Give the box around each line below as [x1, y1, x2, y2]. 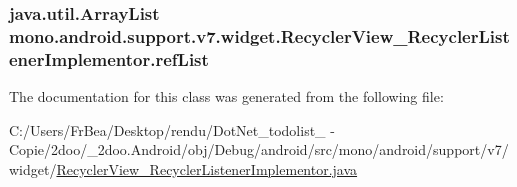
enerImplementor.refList [9, 46, 209, 71]
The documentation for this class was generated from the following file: [9, 86, 444, 107]
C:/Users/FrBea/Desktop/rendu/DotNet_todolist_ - [9, 119, 335, 140]
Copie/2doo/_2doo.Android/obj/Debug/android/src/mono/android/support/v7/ [9, 139, 509, 160]
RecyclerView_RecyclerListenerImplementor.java [56, 158, 358, 179]
